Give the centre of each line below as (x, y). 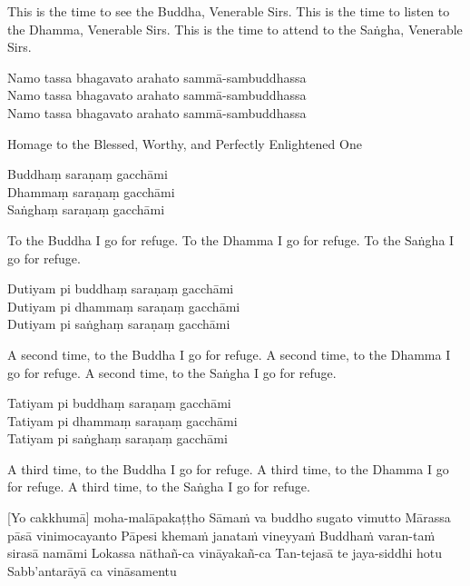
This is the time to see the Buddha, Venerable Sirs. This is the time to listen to (229, 11)
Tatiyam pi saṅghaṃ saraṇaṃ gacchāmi (117, 438)
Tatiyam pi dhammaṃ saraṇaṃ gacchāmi (122, 420)
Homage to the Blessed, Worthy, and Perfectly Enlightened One (185, 143)
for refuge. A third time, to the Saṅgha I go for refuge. (159, 487)
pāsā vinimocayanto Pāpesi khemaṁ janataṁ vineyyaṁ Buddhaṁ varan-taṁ (221, 535)
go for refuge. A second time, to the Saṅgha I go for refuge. (172, 372)
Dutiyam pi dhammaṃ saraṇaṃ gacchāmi (124, 306)
